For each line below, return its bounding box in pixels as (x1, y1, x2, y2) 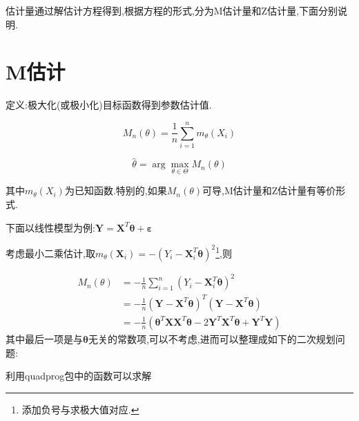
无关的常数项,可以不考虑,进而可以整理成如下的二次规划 (88, 332, 336, 346)
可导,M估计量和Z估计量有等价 (202, 183, 336, 198)
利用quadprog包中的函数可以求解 (6, 368, 152, 383)
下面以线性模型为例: (6, 220, 95, 234)
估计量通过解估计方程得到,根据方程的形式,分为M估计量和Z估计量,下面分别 (6, 3, 338, 17)
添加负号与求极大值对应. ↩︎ (21, 402, 139, 416)
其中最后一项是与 (6, 332, 83, 346)
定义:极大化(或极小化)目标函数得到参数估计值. (6, 97, 212, 112)
